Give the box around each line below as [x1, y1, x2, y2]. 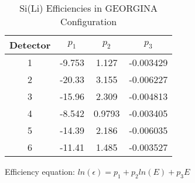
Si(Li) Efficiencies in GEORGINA [19, 1, 158, 15]
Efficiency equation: [5, 165, 75, 177]
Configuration [60, 15, 117, 28]
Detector [9, 38, 51, 51]
